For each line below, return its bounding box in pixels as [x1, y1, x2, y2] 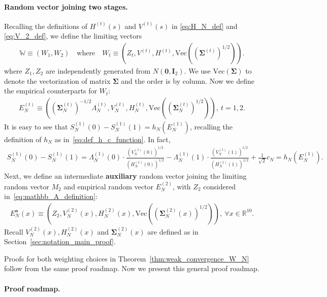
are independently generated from [45, 65, 151, 76]
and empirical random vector [63, 181, 154, 191]
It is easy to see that [4, 121, 68, 131]
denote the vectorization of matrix [4, 75, 111, 86]
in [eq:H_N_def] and [172, 20, 238, 31]
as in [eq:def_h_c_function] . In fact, [54, 134, 171, 144]
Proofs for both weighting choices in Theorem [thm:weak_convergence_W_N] [4, 253, 249, 263]
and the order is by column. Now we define [121, 75, 254, 86]
